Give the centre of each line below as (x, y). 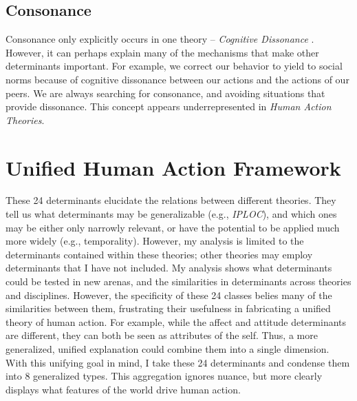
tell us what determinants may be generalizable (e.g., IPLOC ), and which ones (171, 214)
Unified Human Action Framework (173, 167)
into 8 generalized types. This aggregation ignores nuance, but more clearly (164, 376)
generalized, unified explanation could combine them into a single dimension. (167, 349)
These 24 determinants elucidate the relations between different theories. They (171, 200)
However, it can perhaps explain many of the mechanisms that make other (162, 52)
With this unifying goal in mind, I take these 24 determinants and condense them (178, 362)
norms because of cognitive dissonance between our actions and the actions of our (177, 79)
